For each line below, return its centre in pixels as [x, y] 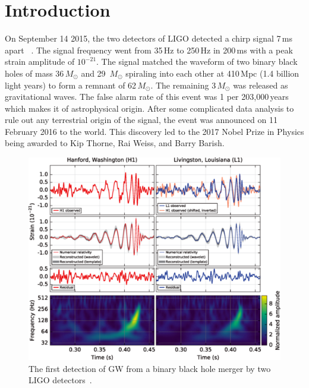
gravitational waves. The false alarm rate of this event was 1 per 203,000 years [147, 97]
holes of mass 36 [34, 73]
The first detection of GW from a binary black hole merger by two [150, 368]
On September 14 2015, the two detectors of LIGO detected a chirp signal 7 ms [149, 38]
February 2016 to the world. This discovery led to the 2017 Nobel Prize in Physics [154, 131]
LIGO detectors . [60, 380]
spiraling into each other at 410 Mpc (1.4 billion [212, 73]
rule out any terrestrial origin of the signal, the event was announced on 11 [141, 120]
